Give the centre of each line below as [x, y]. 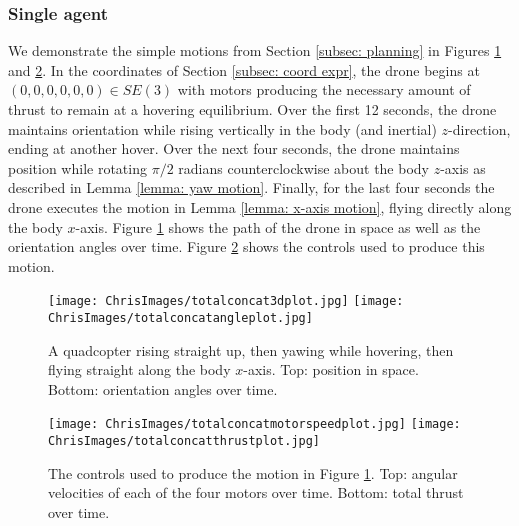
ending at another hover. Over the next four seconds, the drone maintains [234, 148]
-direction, [479, 128]
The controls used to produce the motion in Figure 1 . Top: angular [253, 472]
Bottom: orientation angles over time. [163, 388]
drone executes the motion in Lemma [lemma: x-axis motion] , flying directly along [260, 206]
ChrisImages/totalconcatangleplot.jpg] [180, 318]
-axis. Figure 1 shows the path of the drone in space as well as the [278, 226]
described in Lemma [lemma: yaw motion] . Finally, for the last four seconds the [251, 187]
